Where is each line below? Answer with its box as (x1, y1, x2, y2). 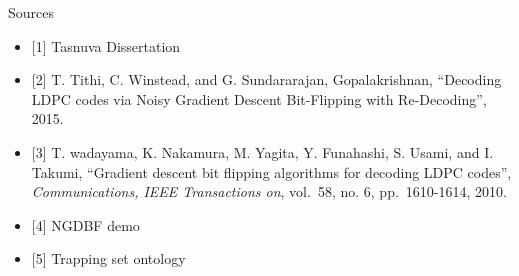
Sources (8, 2, 55, 22)
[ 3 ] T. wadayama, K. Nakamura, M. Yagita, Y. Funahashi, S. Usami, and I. (31, 141, 494, 162)
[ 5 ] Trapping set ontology (31, 248, 186, 269)
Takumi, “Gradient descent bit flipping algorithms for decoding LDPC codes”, (31, 161, 512, 182)
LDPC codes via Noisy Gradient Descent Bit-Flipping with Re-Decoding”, (31, 88, 487, 109)
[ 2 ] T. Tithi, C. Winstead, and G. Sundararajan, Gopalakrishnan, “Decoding (31, 69, 502, 90)
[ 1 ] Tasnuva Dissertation (31, 35, 181, 56)
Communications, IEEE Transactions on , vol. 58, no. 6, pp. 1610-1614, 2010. (31, 181, 507, 202)
